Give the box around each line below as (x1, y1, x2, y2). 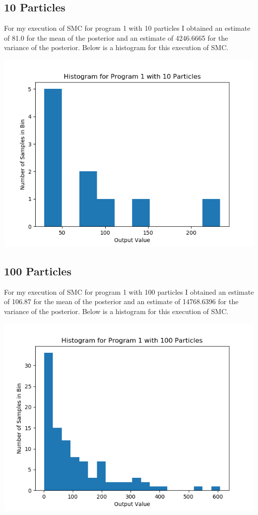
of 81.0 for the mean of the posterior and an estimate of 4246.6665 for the (4, 32, 228, 43)
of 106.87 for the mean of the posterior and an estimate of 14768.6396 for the (4, 296, 239, 307)
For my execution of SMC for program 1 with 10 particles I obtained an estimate (4, 23, 251, 33)
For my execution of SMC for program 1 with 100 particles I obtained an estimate (4, 286, 254, 297)
